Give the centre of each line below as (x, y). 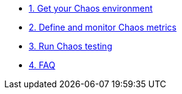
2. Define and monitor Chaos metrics (103, 27)
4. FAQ (42, 65)
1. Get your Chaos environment (91, 8)
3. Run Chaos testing (71, 46)
